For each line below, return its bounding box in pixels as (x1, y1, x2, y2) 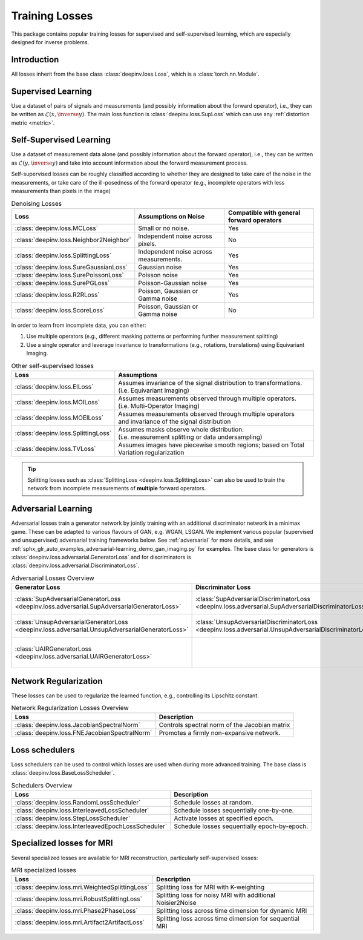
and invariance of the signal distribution (118, 417, 231, 426)
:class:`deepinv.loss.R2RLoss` (15, 291, 100, 299)
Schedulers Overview (11, 781, 73, 789)
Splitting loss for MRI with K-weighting (156, 883, 265, 892)
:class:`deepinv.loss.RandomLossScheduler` (15, 798, 141, 807)
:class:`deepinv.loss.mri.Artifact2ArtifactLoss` (15, 918, 145, 927)
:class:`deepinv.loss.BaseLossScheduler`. (11, 769, 115, 777)
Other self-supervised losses (11, 361, 94, 370)
